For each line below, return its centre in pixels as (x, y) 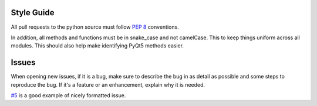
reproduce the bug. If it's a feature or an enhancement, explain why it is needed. (108, 84)
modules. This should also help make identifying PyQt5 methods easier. (97, 46)
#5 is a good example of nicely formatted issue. (68, 95)
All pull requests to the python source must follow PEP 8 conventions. (95, 27)
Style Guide (33, 13)
